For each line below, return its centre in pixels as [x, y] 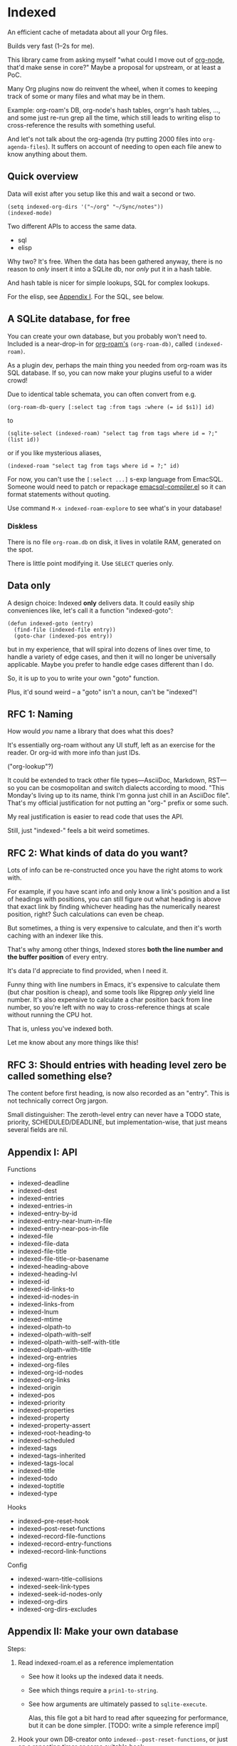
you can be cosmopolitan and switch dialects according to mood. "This [120, 788]
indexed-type [37, 1493]
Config [17, 1565]
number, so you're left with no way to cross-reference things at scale [109, 1007]
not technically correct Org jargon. [58, 1101]
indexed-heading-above [53, 1266]
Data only [29, 586]
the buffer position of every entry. [58, 957]
